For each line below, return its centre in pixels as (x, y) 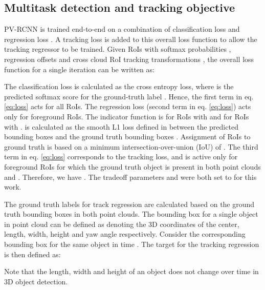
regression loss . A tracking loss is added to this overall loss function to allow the (131, 39)
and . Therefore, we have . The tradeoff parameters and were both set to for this (130, 177)
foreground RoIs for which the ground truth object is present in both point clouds (132, 166)
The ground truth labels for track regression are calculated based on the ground (129, 204)
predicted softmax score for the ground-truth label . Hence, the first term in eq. (129, 96)
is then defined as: (32, 254)
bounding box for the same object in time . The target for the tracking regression (132, 244)
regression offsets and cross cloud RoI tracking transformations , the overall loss (129, 59)
